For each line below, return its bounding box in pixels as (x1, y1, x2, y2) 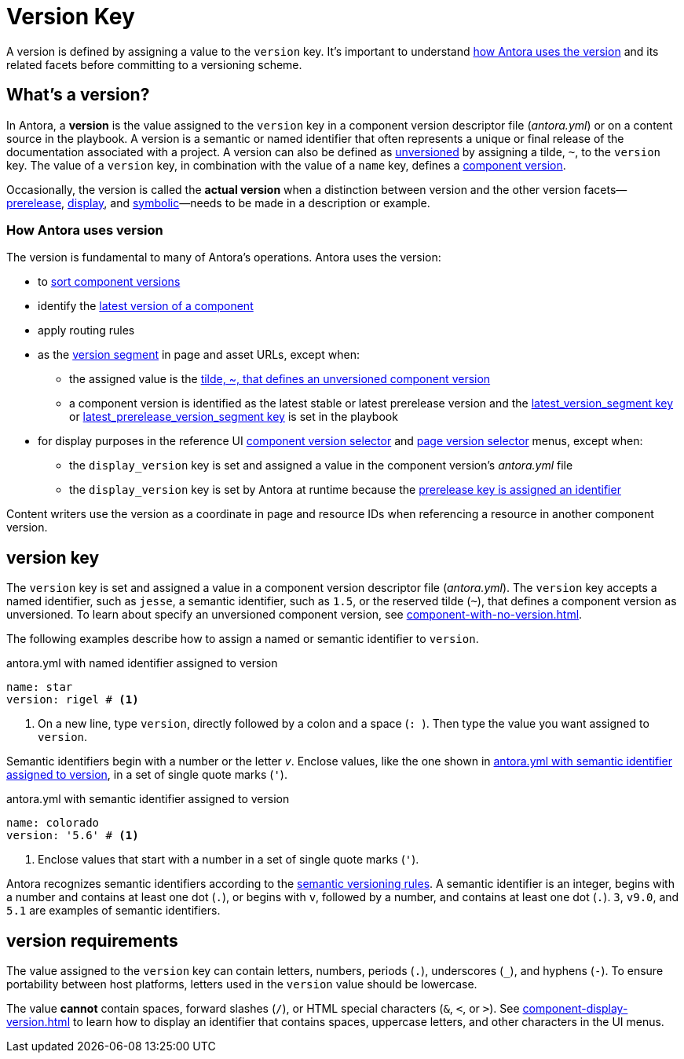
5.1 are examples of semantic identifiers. (6, 904, 221, 918)
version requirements (6, 930, 178, 951)
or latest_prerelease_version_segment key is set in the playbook (69, 410, 398, 424)
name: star (6, 681, 73, 694)
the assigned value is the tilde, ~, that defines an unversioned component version (69, 372, 491, 386)
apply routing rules (38, 323, 135, 338)
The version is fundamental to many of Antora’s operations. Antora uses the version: (6, 250, 441, 265)
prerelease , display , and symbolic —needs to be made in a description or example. (6, 195, 430, 210)
